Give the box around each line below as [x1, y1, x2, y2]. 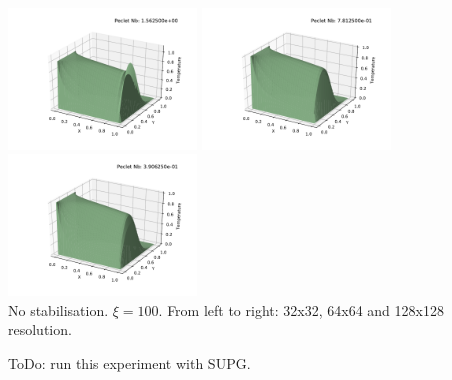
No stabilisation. [8, 299, 109, 320]
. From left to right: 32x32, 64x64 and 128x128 [158, 299, 444, 320]
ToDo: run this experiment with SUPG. [8, 352, 251, 373]
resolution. [8, 319, 72, 340]
